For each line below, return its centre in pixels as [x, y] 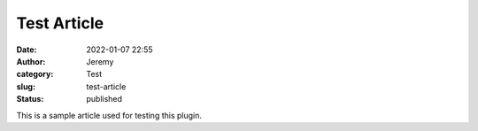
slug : [26, 86]
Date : [27, 50]
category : [35, 74]
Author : [31, 61]
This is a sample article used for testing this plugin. [109, 115]
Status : [30, 99]
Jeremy [100, 61]
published [104, 99]
